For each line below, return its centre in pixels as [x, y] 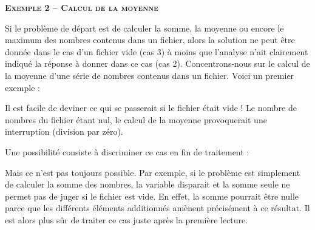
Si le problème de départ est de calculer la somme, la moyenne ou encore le [144, 28]
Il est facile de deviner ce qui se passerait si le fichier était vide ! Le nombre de [151, 108]
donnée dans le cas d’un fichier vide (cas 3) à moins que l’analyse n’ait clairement [157, 51]
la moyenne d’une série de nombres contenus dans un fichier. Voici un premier [150, 75]
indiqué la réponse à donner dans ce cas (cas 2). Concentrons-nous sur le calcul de [157, 63]
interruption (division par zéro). [64, 131]
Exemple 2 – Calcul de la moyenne [82, 7]
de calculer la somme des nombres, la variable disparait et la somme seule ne [147, 184]
